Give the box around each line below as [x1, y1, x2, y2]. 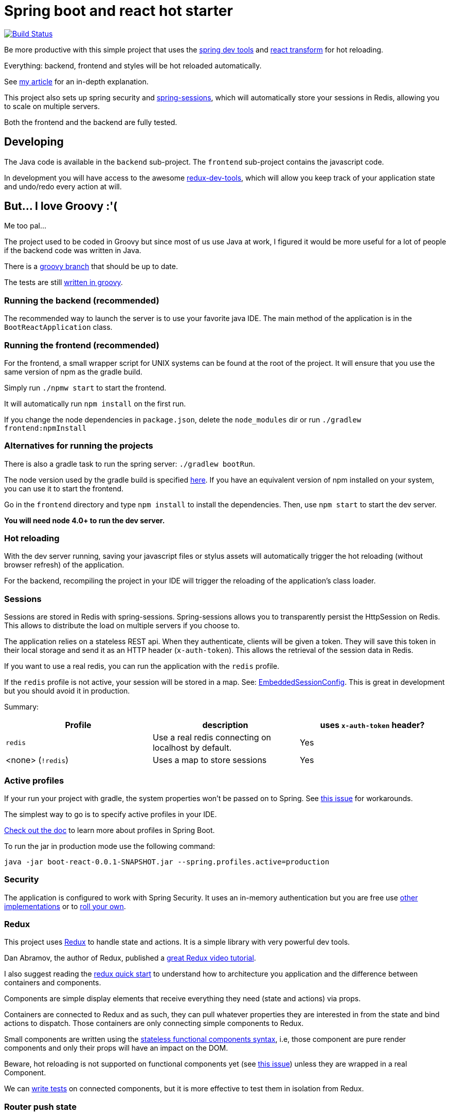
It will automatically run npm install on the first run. [4, 399, 186, 408]
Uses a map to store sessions [152, 755, 267, 766]
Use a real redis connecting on [152, 732, 271, 743]
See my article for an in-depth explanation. [4, 77, 149, 86]
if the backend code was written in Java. [4, 246, 141, 255]
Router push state [4, 1101, 77, 1112]
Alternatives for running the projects [4, 440, 153, 451]
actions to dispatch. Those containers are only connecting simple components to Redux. [4, 1019, 304, 1028]
